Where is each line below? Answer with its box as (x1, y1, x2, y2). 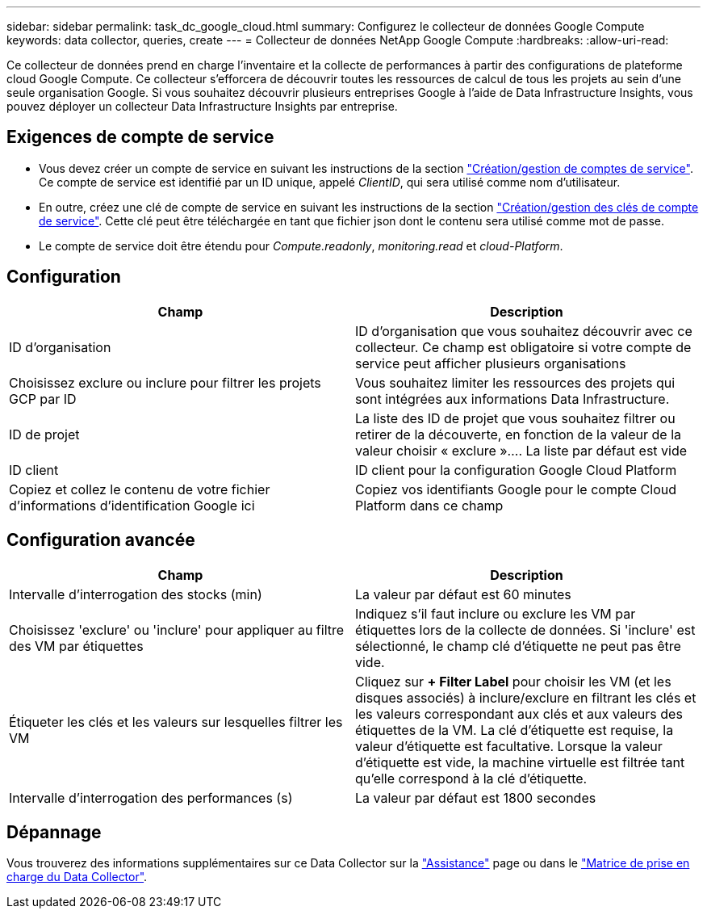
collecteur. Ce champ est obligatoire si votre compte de (355, 338, 692, 355)
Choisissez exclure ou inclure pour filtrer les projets (9, 374, 321, 391)
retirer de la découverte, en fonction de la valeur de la (355, 426, 682, 443)
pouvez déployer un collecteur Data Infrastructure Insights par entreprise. (6, 99, 398, 113)
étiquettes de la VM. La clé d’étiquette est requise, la (355, 721, 674, 738)
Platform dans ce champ (355, 497, 504, 514)
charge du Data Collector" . (6, 870, 148, 884)
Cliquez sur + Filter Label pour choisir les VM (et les (355, 673, 671, 690)
